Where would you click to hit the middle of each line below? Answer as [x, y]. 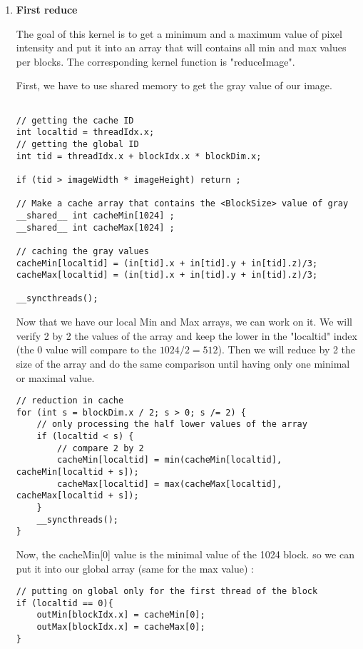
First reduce [47, 9]
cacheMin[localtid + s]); [77, 472]
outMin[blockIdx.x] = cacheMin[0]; [121, 615]
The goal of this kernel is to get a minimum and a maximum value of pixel [179, 33]
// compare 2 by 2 [101, 448]
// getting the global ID [77, 144]
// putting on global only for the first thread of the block [167, 592]
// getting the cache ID [75, 120]
